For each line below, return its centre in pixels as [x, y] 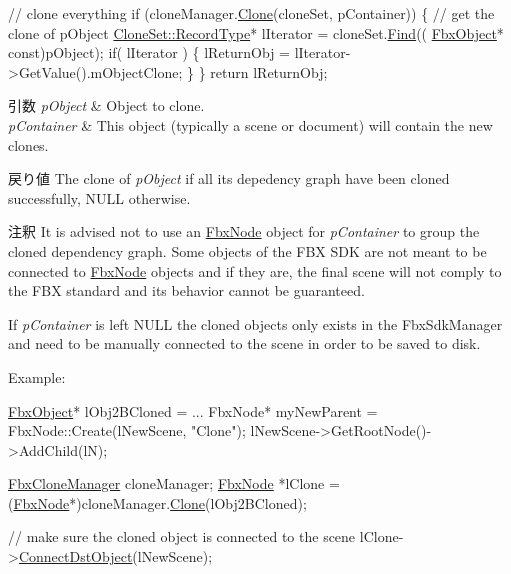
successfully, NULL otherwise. [99, 197]
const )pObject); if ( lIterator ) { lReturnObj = [149, 52]
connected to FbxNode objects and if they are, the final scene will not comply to [255, 270]
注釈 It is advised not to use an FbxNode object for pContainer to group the [244, 231]
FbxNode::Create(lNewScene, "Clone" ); [127, 430]
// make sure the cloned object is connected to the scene [182, 536]
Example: [37, 376]
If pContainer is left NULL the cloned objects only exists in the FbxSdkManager [255, 323]
